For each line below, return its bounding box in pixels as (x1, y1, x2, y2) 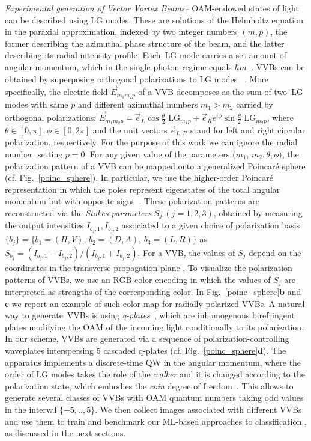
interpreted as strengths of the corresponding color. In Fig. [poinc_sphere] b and (5, 285, 301, 297)
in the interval (5, 403, 57, 415)
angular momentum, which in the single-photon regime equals (5, 60, 232, 73)
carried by (236, 98, 273, 111)
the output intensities (5, 219, 84, 231)
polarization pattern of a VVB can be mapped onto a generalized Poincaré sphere (5, 159, 306, 172)
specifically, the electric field (5, 85, 108, 98)
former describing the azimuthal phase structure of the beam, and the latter (5, 37, 285, 49)
